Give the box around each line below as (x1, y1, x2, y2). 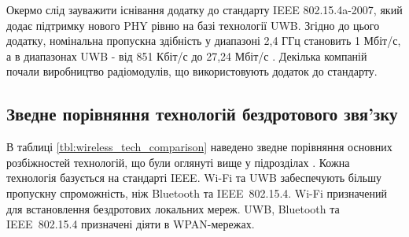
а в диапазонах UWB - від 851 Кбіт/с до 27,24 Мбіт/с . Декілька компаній (6, 47, 367, 64)
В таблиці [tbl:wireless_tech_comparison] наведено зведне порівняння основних (6, 139, 392, 155)
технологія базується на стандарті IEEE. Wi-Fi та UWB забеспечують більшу (6, 169, 381, 186)
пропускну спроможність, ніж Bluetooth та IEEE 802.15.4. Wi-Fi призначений (6, 184, 387, 201)
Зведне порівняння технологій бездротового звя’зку (6, 102, 398, 126)
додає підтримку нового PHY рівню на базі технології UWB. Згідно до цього (6, 17, 380, 33)
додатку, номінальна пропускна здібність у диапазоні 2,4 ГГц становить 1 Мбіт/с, (6, 32, 401, 49)
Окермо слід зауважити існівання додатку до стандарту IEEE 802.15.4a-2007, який (6, 2, 403, 17)
